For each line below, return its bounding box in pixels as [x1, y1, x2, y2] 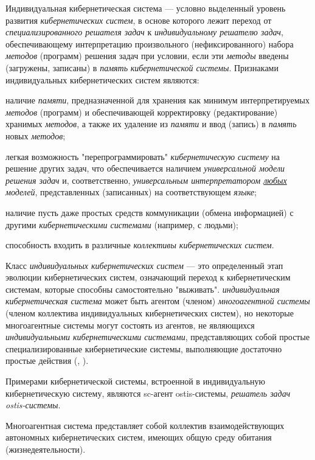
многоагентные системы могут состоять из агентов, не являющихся [5, 318, 255, 331]
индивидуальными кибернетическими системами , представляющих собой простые [5, 330, 310, 343]
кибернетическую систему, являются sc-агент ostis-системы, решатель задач [5, 386, 291, 399]
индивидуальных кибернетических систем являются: [5, 73, 199, 86]
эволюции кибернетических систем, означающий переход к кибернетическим [5, 271, 291, 284]
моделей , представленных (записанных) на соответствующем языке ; [5, 186, 257, 198]
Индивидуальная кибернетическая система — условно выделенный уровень [5, 2, 286, 14]
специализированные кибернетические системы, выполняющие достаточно [5, 342, 282, 355]
